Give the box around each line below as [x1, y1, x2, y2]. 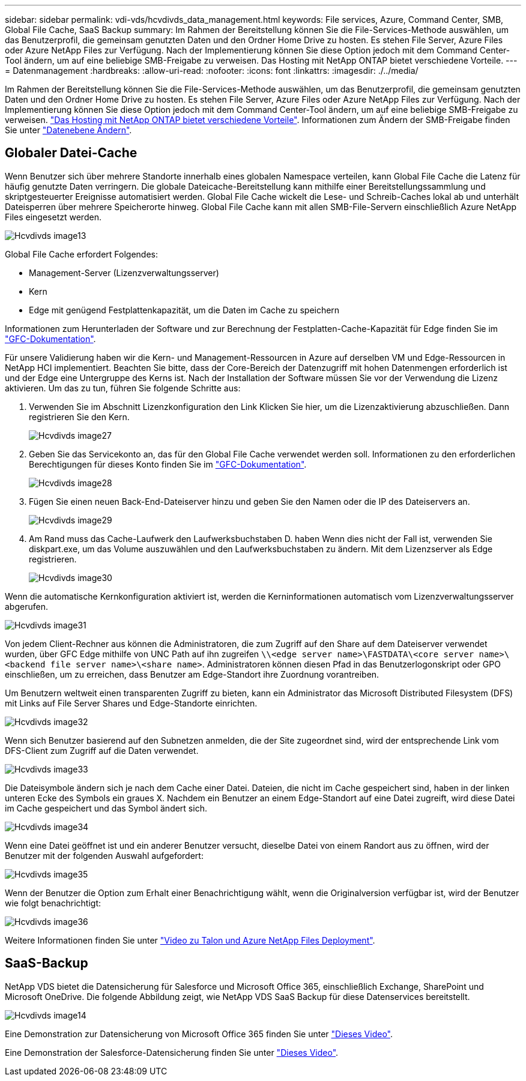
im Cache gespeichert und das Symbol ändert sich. [5, 802, 207, 813]
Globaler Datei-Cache [5, 145, 138, 161]
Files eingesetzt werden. [5, 211, 101, 222]
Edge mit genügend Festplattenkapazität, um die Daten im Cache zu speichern [29, 304, 340, 315]
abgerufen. [5, 601, 48, 612]
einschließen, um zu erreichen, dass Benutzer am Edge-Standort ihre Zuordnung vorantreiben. [5, 669, 379, 679]
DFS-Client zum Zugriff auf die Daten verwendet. [5, 745, 199, 756]
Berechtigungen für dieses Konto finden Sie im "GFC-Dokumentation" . [29, 459, 307, 469]
